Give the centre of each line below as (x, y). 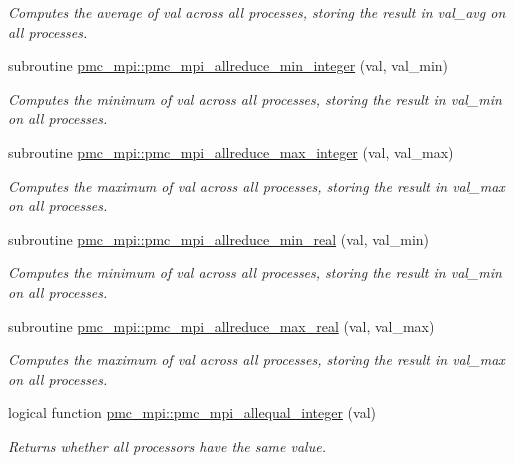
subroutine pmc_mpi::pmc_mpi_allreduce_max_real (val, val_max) (221, 325)
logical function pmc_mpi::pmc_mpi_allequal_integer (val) (192, 412)
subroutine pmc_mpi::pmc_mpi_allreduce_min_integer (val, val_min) (228, 65)
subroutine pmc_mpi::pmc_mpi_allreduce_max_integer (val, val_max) (231, 151)
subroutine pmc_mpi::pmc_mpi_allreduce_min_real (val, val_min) (219, 238)
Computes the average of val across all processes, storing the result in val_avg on (257, 12)
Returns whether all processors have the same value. (167, 445)
